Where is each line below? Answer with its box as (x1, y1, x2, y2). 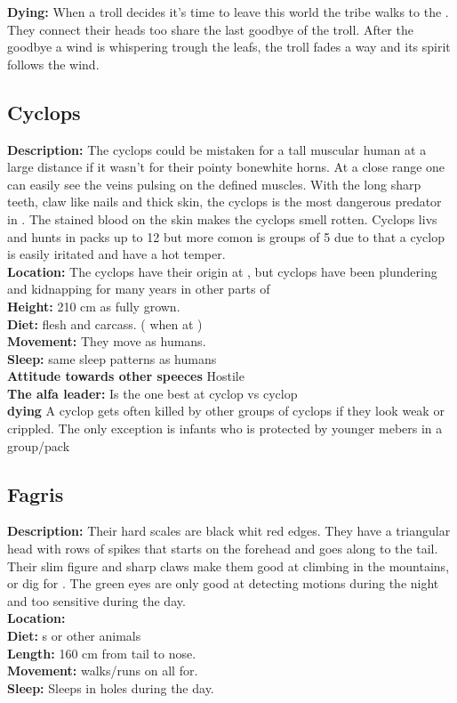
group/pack (7, 436, 70, 455)
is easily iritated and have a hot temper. (7, 245, 226, 263)
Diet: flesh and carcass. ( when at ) (7, 314, 203, 333)
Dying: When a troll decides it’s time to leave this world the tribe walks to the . (7, 3, 449, 20)
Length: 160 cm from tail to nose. (7, 643, 196, 662)
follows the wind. (7, 54, 100, 73)
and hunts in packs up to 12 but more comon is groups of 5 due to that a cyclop (7, 227, 445, 246)
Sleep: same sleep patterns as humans (7, 349, 217, 368)
